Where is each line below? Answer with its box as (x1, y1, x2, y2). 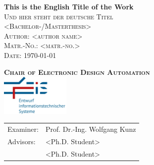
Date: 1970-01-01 (4, 50, 56, 60)
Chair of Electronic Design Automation (4, 66, 150, 77)
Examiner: (7, 123, 39, 134)
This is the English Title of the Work (4, 1, 134, 11)
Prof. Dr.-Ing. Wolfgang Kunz (45, 123, 136, 134)
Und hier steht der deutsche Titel (4, 11, 113, 21)
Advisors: (7, 136, 36, 146)
